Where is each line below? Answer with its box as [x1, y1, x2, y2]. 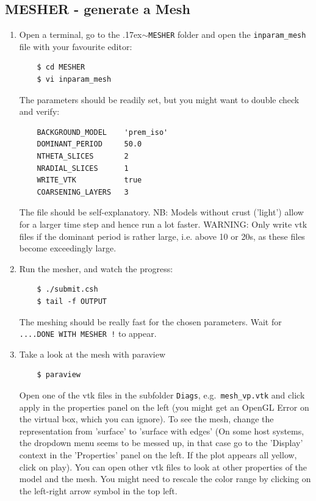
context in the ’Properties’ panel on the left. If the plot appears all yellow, [19, 449, 297, 461]
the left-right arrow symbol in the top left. [19, 484, 178, 497]
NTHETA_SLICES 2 [37, 152, 129, 161]
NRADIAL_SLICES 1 [37, 164, 129, 173]
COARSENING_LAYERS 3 [37, 187, 129, 196]
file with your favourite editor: [19, 40, 132, 52]
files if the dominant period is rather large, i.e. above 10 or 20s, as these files [19, 229, 305, 242]
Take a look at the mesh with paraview [19, 347, 166, 360]
